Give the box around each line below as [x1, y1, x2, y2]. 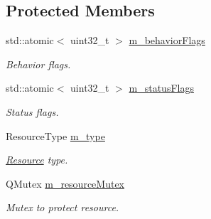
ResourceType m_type [6, 128, 105, 143]
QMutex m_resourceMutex [6, 176, 124, 191]
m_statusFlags [129, 80, 194, 95]
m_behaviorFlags [129, 33, 205, 48]
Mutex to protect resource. [6, 200, 119, 215]
